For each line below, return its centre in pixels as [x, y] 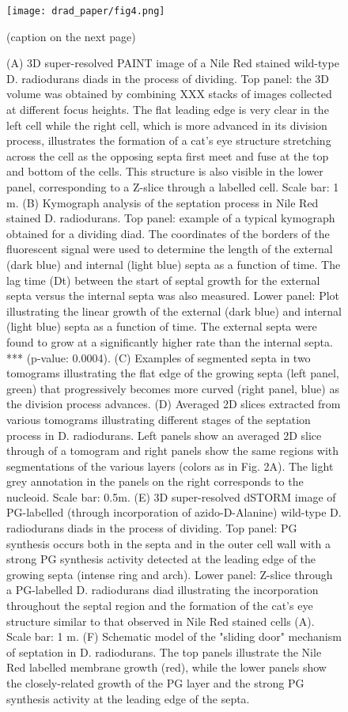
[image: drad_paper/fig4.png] [86, 11]
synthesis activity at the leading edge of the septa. [128, 698]
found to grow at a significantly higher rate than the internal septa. [170, 341]
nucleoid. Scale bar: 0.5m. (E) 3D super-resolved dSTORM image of [171, 496]
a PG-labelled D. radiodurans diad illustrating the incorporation [163, 590]
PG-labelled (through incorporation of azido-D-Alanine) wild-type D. [174, 512]
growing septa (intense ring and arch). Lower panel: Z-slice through [170, 574]
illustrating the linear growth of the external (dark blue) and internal [174, 311]
